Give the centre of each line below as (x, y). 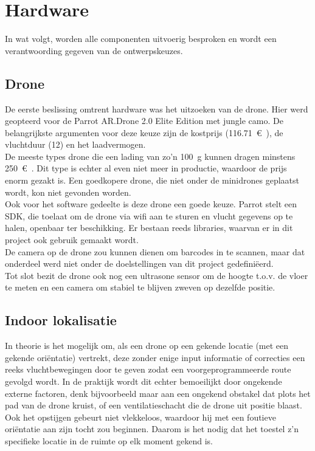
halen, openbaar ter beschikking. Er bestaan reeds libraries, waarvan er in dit (149, 228)
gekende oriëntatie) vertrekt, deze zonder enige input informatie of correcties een (155, 357)
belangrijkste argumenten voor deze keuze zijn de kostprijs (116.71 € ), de (144, 132)
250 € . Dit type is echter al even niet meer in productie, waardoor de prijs (146, 168)
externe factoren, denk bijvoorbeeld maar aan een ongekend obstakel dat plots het (158, 393)
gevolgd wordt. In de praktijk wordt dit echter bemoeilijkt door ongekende (144, 381)
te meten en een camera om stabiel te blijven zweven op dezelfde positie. (140, 287)
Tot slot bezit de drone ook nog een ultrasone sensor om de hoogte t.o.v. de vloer (157, 275)
